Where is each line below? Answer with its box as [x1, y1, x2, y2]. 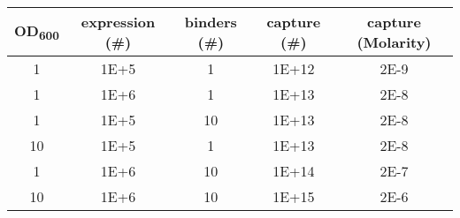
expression [80, 11, 156, 32]
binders [184, 11, 237, 32]
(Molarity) [356, 32, 432, 52]
